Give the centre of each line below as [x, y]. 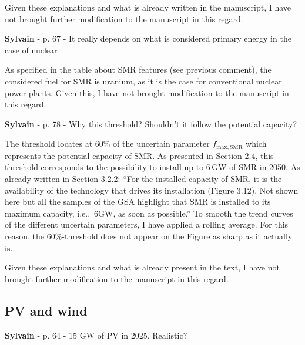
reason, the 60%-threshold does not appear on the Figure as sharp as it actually [149, 236]
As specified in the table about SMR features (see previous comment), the [138, 70]
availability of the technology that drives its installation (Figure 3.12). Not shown [152, 190]
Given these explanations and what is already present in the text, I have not [142, 267]
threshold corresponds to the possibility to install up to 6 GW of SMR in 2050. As [152, 167]
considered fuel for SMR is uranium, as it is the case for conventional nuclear [143, 81]
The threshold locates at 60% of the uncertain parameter [107, 143]
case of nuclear [31, 50]
